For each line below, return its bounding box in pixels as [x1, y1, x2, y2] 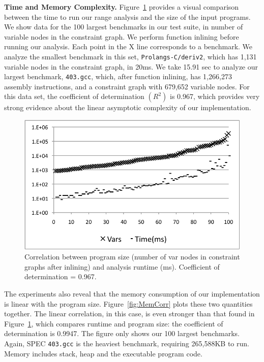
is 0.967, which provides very [170, 91, 260, 102]
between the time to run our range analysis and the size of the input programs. [4, 11, 251, 22]
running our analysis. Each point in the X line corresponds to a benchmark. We [4, 41, 253, 52]
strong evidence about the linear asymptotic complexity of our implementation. [4, 102, 251, 113]
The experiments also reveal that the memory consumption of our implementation [4, 288, 260, 299]
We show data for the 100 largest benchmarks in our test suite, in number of [4, 21, 243, 32]
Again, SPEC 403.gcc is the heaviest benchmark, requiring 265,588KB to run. [4, 338, 249, 348]
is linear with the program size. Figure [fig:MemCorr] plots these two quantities [4, 298, 253, 309]
